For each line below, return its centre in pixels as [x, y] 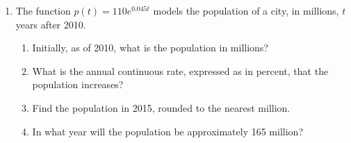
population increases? [78, 84]
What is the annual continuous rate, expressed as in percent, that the [180, 70]
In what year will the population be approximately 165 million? [168, 131]
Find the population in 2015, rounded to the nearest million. [161, 107]
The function [43, 10]
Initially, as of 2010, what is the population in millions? [150, 48]
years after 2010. [51, 24]
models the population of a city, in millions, [246, 10]
